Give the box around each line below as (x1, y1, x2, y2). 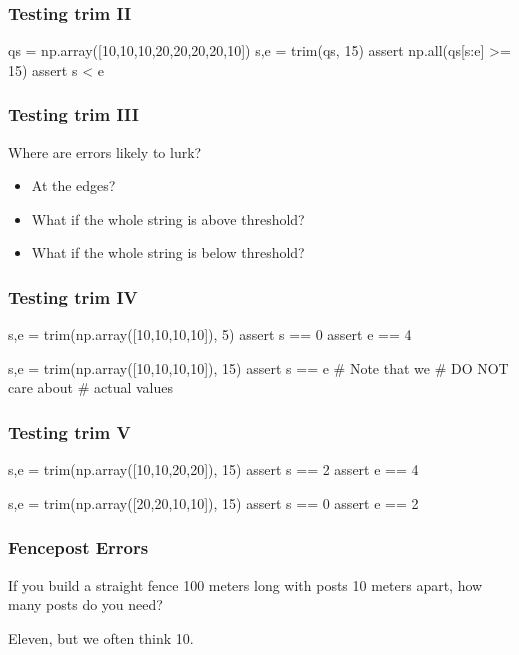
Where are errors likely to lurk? (8, 141, 202, 162)
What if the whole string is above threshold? (31, 208, 305, 229)
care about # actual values (8, 377, 173, 398)
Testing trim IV (8, 284, 138, 309)
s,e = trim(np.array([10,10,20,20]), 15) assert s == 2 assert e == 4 (8, 459, 419, 480)
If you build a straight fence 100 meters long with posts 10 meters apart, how (8, 574, 483, 595)
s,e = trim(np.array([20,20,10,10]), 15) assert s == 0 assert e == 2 (8, 492, 419, 513)
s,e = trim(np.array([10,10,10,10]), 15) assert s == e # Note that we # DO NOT (8, 357, 509, 378)
